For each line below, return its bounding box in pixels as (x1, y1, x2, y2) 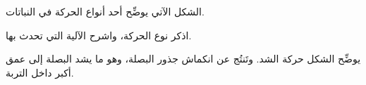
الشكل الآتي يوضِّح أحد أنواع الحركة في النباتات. (6, 4, 205, 18)
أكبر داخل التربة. (6, 65, 74, 79)
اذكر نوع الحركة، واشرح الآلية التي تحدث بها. (6, 27, 192, 42)
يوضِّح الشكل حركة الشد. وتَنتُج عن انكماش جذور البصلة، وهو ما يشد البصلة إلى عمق (6, 51, 361, 66)
